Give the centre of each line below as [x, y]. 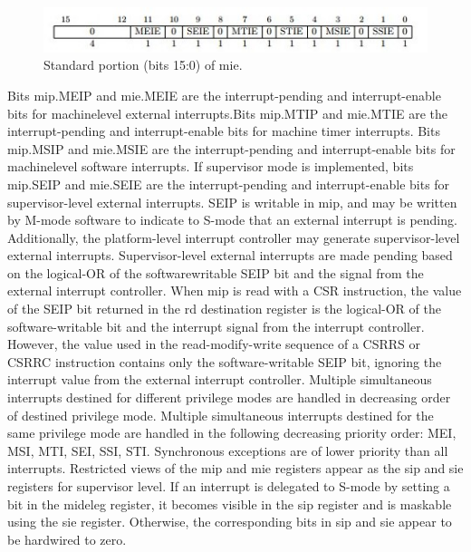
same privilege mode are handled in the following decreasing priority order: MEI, [232, 433]
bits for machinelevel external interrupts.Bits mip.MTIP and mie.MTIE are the [227, 113]
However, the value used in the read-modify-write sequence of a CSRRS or [214, 344]
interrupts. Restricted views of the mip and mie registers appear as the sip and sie [235, 468]
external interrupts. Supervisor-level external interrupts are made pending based [230, 255]
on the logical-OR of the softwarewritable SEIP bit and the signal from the [216, 272]
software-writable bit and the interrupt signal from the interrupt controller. [216, 326]
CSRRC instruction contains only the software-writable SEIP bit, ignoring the [225, 361]
